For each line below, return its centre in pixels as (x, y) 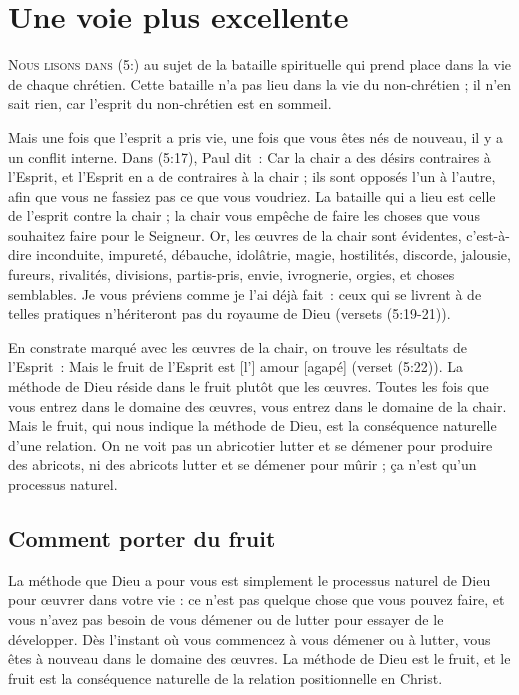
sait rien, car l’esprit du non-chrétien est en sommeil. (170, 103)
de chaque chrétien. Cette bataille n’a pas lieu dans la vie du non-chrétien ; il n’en (260, 83)
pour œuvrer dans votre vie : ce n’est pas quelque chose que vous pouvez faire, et (256, 599)
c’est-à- (488, 234)
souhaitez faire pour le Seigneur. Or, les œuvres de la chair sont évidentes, (235, 234)
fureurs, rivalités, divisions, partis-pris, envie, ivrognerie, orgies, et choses (231, 274)
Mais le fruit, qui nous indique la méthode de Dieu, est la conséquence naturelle (252, 425)
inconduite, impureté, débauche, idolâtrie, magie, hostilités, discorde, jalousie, (273, 254)
